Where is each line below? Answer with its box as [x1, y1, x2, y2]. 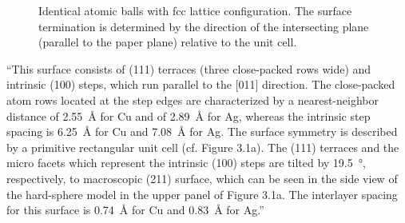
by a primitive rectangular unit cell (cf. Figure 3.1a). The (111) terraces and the [6, 138, 399, 155]
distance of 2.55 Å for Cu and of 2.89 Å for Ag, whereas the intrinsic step [6, 107, 371, 124]
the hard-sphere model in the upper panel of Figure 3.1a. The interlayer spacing [6, 185, 398, 202]
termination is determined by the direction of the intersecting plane [38, 18, 369, 34]
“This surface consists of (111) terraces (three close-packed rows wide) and [6, 60, 371, 77]
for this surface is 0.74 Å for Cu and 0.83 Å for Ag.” [6, 201, 264, 218]
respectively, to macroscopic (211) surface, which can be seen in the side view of [6, 169, 398, 186]
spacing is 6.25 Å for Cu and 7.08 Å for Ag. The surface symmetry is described [6, 123, 398, 140]
